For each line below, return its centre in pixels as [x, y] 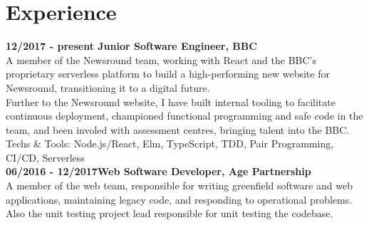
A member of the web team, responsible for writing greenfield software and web [179, 185]
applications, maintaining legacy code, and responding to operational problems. [179, 199]
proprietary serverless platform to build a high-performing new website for [168, 74]
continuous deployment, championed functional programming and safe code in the [184, 116]
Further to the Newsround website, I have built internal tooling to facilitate [171, 101]
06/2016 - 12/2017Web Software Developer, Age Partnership [158, 171]
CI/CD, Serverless [45, 157]
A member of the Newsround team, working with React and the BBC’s [161, 59]
